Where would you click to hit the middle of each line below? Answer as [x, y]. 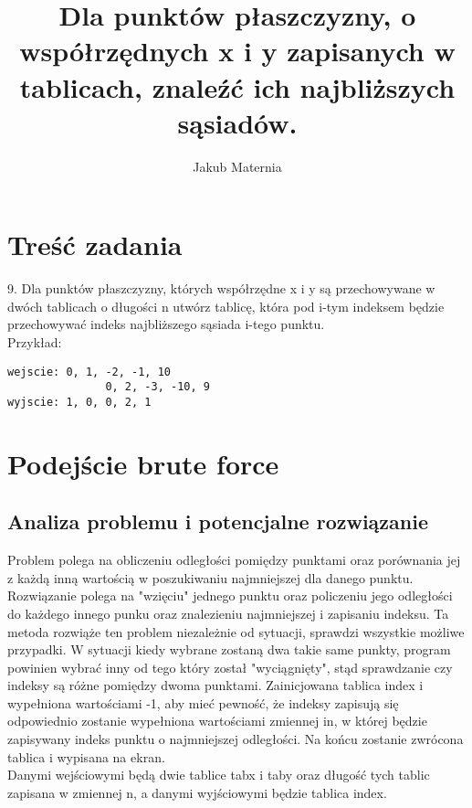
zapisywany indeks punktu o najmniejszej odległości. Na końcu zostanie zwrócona [236, 739]
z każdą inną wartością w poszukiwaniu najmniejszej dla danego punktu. [210, 577]
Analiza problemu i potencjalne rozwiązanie [218, 521]
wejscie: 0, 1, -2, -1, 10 [89, 372]
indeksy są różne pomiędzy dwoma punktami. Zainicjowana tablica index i [215, 685]
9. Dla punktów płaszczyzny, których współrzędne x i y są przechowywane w [221, 288]
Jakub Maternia [237, 166]
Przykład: [35, 342]
